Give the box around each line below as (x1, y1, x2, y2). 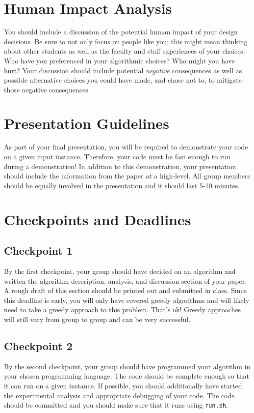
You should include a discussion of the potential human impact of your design (4, 27, 238, 37)
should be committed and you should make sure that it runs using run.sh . (4, 400, 228, 410)
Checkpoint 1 (4, 243, 73, 258)
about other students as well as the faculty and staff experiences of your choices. (4, 46, 245, 56)
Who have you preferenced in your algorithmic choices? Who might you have (4, 55, 235, 65)
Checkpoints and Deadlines (4, 209, 191, 229)
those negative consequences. (4, 84, 90, 94)
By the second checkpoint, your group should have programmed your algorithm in (4, 361, 251, 371)
